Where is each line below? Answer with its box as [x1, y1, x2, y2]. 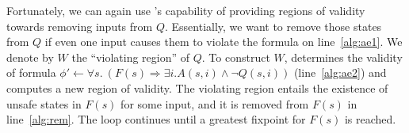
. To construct [201, 48, 270, 65]
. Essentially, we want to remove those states [164, 17, 382, 34]
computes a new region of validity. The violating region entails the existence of [6, 79, 388, 96]
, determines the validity [284, 48, 403, 65]
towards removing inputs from [6, 17, 153, 34]
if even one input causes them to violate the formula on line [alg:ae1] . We [44, 33, 403, 50]
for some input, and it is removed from [120, 95, 309, 112]
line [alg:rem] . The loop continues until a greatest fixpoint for [6, 111, 306, 127]
